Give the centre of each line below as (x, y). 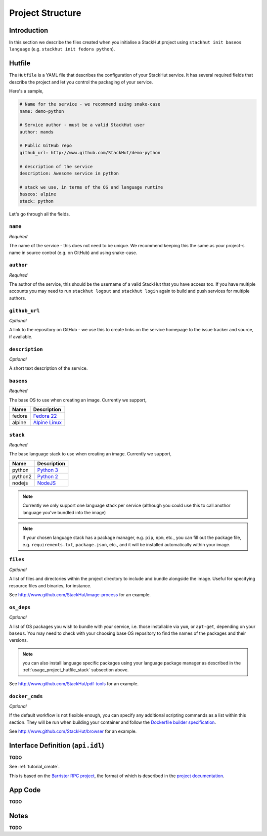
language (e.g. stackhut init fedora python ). (62, 49)
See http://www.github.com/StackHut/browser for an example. (73, 731)
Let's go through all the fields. (40, 214)
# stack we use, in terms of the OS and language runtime (91, 187)
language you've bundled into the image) (64, 512)
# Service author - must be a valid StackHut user (82, 125)
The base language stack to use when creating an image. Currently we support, (90, 454)
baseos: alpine (38, 194)
